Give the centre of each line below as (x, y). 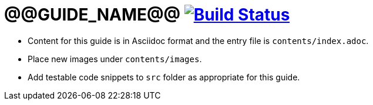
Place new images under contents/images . (115, 59)
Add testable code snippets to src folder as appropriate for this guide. (164, 77)
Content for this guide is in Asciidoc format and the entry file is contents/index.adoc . (198, 40)
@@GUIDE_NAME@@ (93, 15)
